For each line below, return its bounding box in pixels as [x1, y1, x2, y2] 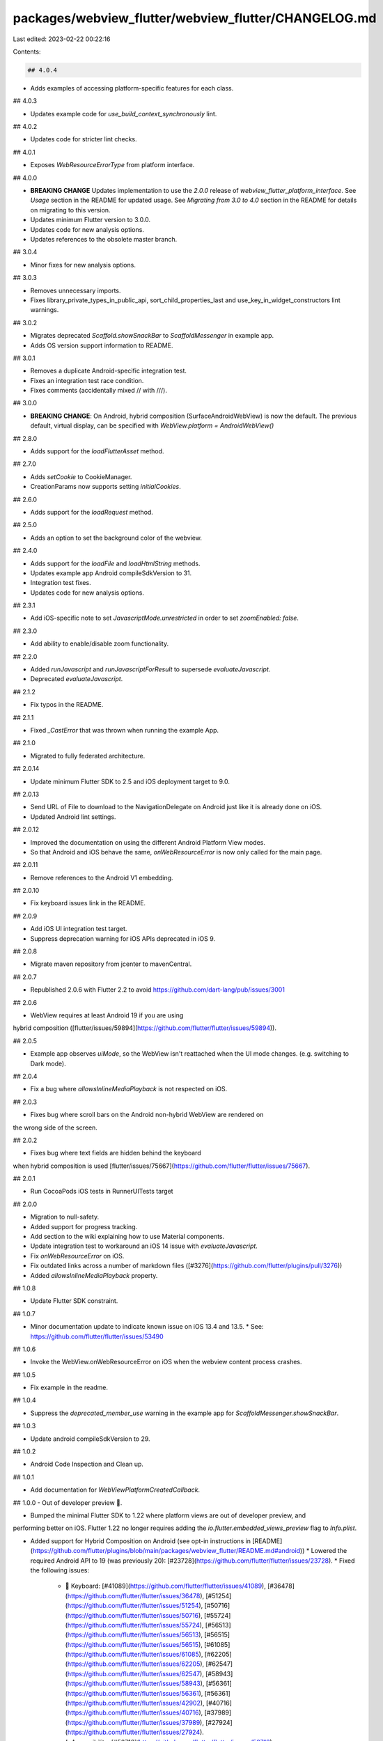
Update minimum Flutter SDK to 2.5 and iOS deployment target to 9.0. [30, 777, 230, 786]
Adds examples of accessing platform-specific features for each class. [30, 84, 234, 92]
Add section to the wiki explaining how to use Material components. [30, 1233, 225, 1241]
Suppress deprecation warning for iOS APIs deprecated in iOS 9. [30, 934, 216, 943]
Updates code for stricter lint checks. [30, 135, 137, 143]
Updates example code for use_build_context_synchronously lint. [30, 109, 217, 118]
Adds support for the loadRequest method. [30, 508, 153, 516]
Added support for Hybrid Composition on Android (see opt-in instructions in [30, 1536, 251, 1545]
